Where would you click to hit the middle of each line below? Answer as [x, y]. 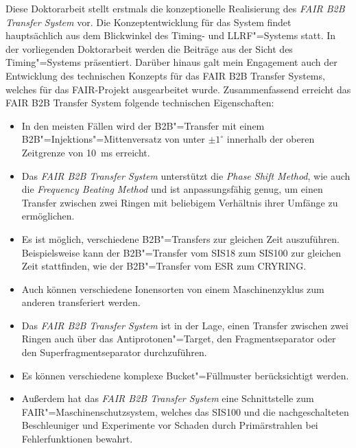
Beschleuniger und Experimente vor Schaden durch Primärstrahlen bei [170, 425]
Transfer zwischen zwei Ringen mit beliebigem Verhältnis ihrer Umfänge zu [180, 202]
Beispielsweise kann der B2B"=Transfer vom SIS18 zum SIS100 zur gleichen [181, 252]
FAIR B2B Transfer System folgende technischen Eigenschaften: [140, 103]
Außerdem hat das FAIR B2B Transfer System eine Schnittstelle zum [168, 398]
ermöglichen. [48, 216]
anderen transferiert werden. [81, 302]
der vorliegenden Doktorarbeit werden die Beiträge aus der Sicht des [149, 48]
